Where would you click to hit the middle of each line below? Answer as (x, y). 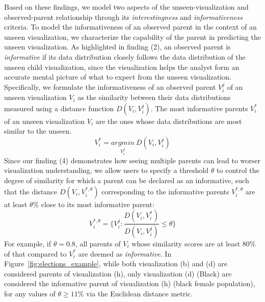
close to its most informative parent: (98, 204)
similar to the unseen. (38, 131)
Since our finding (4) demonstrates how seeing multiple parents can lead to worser (132, 160)
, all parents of (98, 243)
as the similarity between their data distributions (154, 97)
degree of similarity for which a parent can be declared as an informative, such (127, 180)
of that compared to (35, 253)
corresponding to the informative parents (165, 191)
